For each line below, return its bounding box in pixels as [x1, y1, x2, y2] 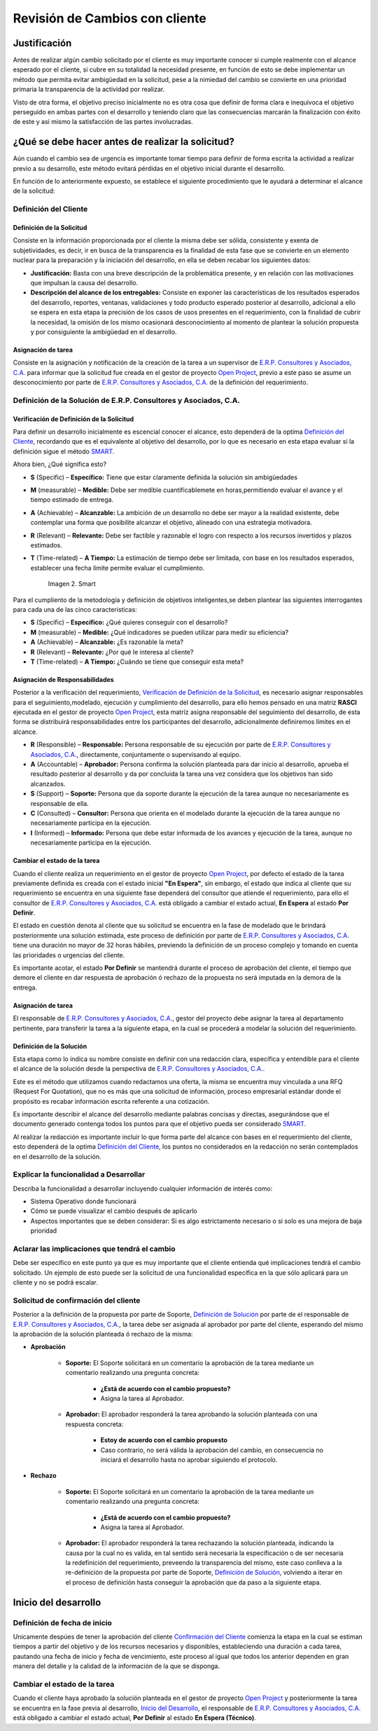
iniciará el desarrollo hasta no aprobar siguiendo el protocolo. [100, 1455, 278, 1464]
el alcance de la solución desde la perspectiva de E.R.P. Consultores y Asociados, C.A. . [13, 1065, 265, 1073]
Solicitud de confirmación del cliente [13, 1295, 141, 1305]
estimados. [30, 540, 63, 549]
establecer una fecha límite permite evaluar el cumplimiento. [30, 563, 204, 572]
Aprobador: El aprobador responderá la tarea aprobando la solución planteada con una [65, 1410, 318, 1418]
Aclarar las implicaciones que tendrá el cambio [13, 1244, 176, 1254]
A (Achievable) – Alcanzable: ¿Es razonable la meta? [30, 638, 183, 646]
